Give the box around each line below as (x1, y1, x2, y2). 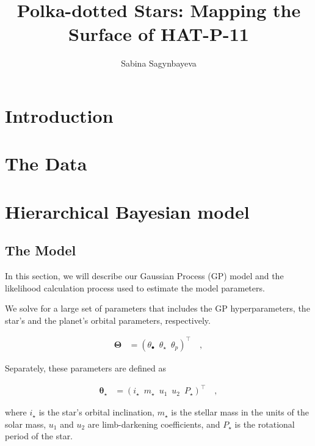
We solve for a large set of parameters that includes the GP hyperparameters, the (5, 302, 310, 315)
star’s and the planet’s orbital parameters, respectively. (5, 313, 211, 326)
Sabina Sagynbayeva (121, 57, 197, 70)
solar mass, (5, 417, 46, 430)
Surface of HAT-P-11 (68, 21, 249, 46)
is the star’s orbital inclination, (38, 406, 155, 419)
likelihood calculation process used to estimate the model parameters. (5, 281, 265, 294)
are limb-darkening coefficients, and (87, 417, 220, 430)
